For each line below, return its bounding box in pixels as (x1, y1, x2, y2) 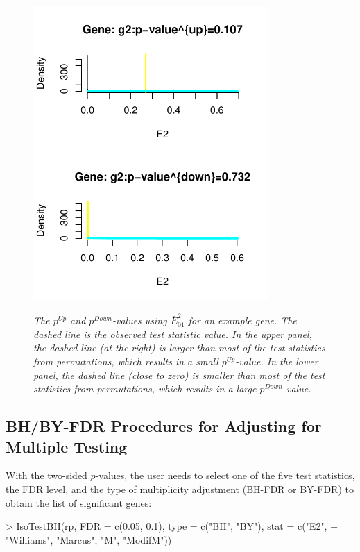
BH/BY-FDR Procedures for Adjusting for (6, 415, 322, 437)
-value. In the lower (235, 354, 318, 369)
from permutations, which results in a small (33, 354, 218, 369)
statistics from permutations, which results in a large (33, 381, 257, 396)
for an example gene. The (188, 313, 297, 328)
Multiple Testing (6, 435, 128, 457)
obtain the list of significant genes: (6, 495, 152, 510)
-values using (112, 313, 167, 328)
